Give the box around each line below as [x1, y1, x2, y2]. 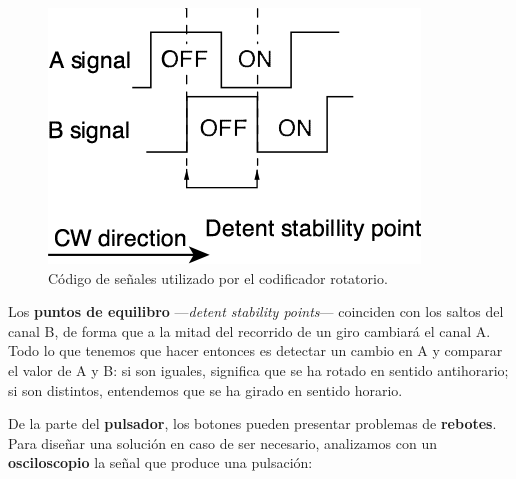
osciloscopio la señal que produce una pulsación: [8, 452, 313, 473]
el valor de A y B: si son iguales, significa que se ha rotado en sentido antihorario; [8, 359, 509, 380]
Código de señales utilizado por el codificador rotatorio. [48, 267, 388, 288]
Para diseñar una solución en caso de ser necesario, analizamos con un [8, 432, 437, 453]
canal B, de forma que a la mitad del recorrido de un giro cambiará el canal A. [8, 320, 491, 341]
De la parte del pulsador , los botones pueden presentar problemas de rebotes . [8, 413, 497, 434]
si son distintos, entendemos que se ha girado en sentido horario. [8, 379, 403, 400]
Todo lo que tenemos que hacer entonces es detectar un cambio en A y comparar [8, 340, 503, 361]
